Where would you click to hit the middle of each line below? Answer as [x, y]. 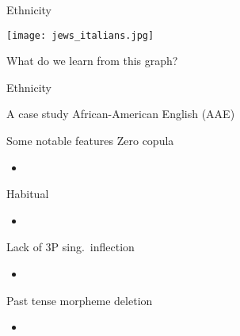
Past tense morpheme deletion [80, 300]
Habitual [28, 194]
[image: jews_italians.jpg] [80, 35]
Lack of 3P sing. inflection [70, 247]
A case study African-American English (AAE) [121, 114]
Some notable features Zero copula [90, 141]
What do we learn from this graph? [92, 61]
